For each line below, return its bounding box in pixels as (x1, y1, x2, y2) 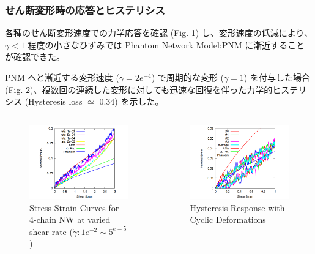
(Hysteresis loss (24, 95, 83, 108)
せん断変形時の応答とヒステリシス (5, 2, 165, 17)
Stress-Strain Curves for (29, 201, 119, 214)
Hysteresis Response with (190, 201, 285, 214)
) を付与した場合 (243, 71, 310, 83)
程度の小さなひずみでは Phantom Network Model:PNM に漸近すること (28, 38, 305, 51)
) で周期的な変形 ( (151, 71, 224, 83)
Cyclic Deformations (190, 213, 266, 226)
